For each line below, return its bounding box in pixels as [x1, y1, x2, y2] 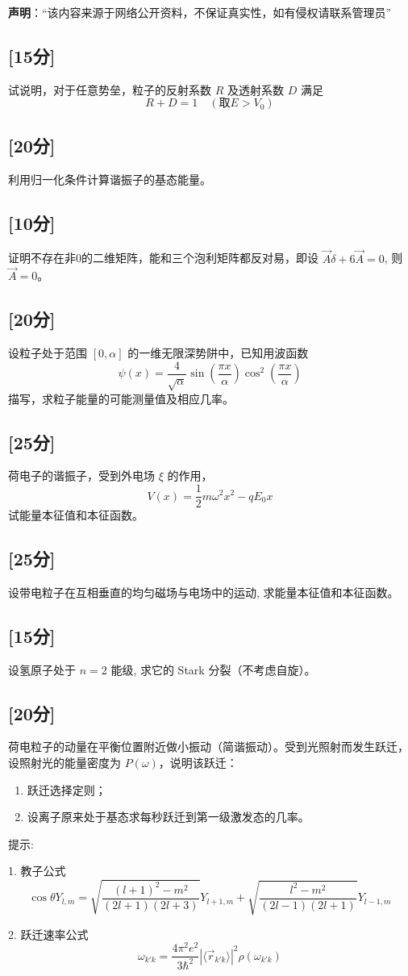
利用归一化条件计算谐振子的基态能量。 [8, 170, 211, 187]
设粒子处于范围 [8, 344, 87, 361]
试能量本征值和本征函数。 [8, 507, 144, 523]
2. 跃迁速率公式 [8, 925, 89, 942]
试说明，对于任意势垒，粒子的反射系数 [8, 81, 211, 98]
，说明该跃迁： [158, 754, 238, 771]
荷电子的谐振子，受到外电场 [8, 467, 155, 484]
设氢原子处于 [8, 661, 76, 678]
